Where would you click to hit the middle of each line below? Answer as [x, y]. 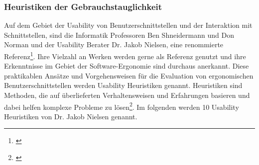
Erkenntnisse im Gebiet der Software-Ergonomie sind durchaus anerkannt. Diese [127, 66]
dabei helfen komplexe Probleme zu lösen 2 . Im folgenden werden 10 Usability [122, 106]
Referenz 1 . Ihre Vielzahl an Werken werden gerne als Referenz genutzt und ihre [125, 55]
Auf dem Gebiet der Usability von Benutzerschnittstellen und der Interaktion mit [128, 25]
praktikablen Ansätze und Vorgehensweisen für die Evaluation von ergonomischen [129, 75]
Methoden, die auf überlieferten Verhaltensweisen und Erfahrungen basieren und [127, 95]
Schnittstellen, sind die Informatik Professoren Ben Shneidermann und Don [119, 35]
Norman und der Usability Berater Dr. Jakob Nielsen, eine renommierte [114, 44]
